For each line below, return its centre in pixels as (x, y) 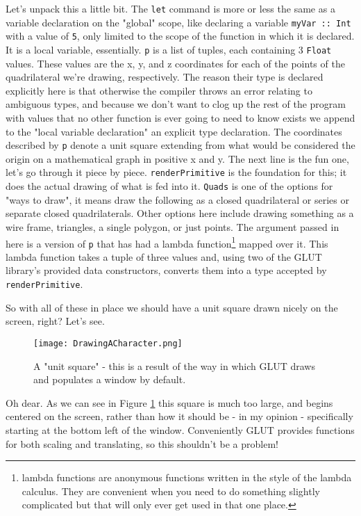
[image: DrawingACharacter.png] (108, 343)
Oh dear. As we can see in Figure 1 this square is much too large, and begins (169, 402)
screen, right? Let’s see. (55, 321)
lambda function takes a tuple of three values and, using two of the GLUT (164, 256)
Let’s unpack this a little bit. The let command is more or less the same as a (170, 8)
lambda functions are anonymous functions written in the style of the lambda (187, 477)
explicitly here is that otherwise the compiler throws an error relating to (159, 90)
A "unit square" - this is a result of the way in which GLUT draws (174, 365)
